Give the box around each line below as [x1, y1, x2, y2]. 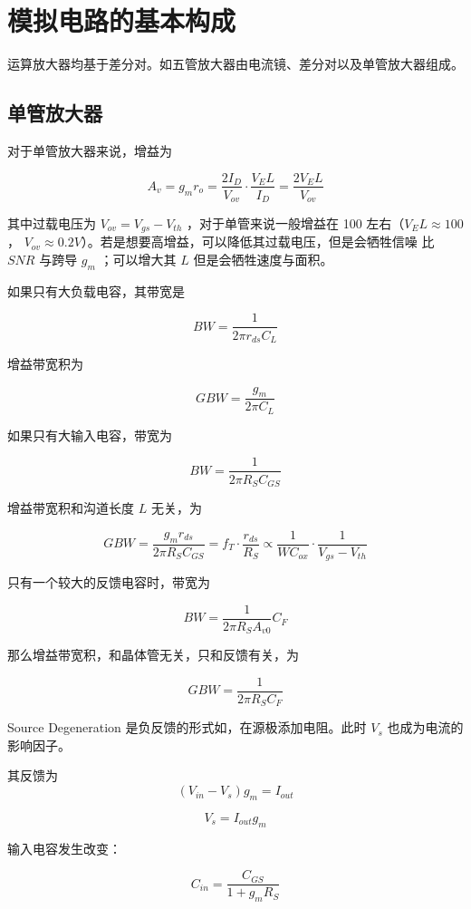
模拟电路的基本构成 [7, 2, 236, 39]
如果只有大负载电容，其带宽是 [7, 281, 185, 300]
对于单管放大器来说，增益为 [7, 140, 172, 160]
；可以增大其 [100, 250, 177, 269]
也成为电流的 [387, 718, 464, 737]
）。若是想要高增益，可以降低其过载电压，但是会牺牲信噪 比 [81, 232, 435, 251]
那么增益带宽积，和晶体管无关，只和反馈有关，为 [7, 645, 299, 664]
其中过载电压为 [7, 214, 96, 233]
